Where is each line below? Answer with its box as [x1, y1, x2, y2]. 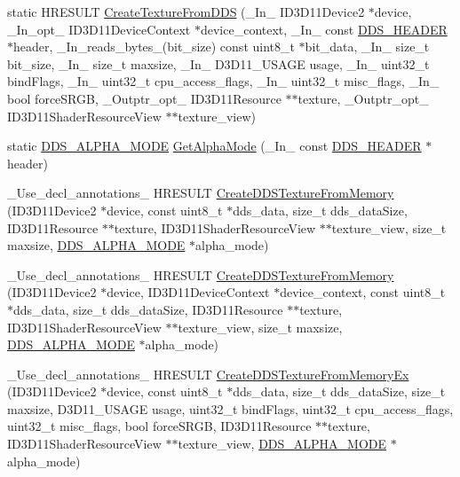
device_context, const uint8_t [280, 283, 446, 301]
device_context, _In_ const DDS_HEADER [200, 20, 448, 38]
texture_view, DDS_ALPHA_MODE [178, 434, 387, 453]
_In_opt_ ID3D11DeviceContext [7, 20, 191, 38]
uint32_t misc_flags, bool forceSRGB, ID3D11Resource [7, 417, 312, 435]
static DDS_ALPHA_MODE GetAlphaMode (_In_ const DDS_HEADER [7, 137, 422, 155]
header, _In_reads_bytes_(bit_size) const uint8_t [13, 37, 295, 56]
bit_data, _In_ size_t [305, 37, 430, 56]
